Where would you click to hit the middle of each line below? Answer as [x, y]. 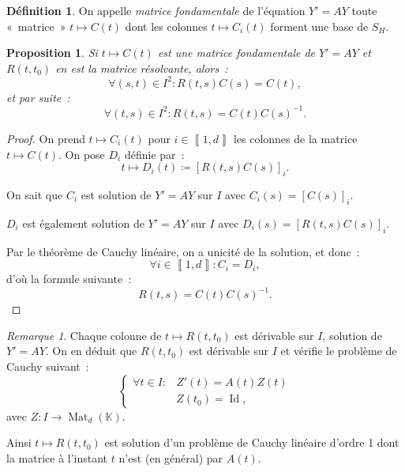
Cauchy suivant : [48, 366]
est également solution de [83, 223]
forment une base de [319, 26]
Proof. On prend [46, 138]
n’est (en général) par [171, 457]
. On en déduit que [91, 351]
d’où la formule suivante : [69, 279]
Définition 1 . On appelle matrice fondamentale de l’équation [156, 10]
